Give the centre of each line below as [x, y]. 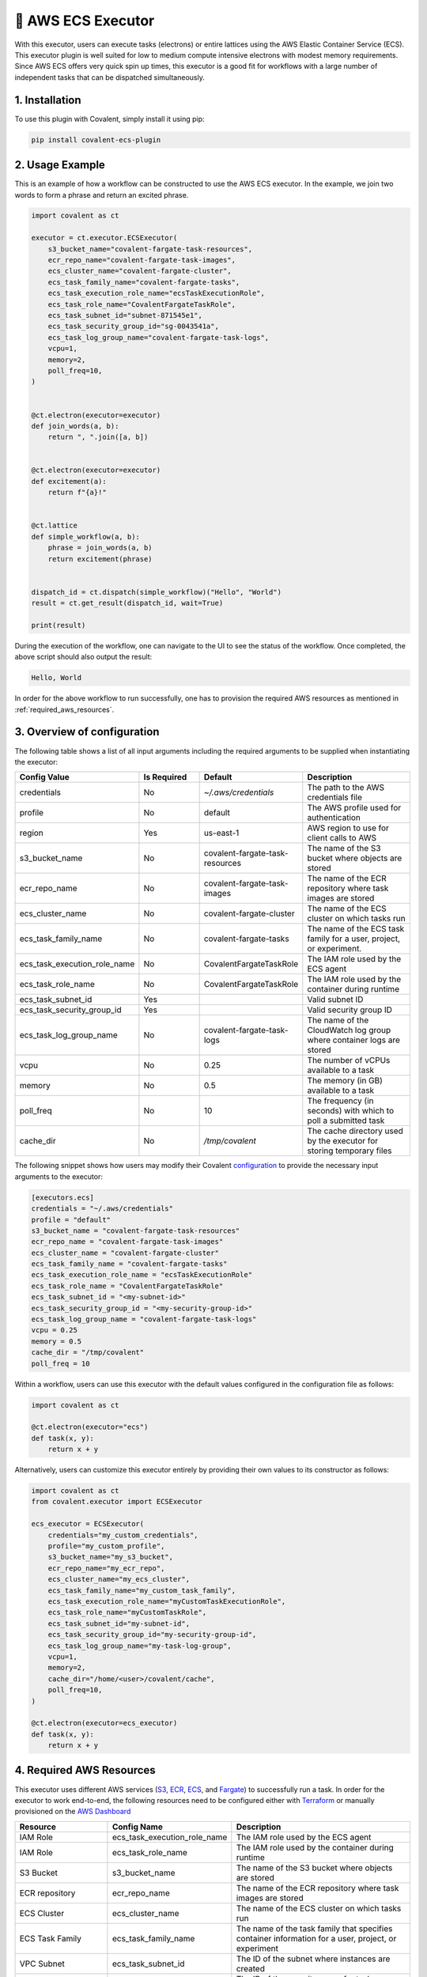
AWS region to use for [348, 828]
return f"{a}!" [77, 493]
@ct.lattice [55, 525]
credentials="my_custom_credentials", [123, 1535]
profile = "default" [71, 1219]
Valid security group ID [350, 1010]
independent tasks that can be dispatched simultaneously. [110, 77]
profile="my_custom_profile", [106, 1546]
